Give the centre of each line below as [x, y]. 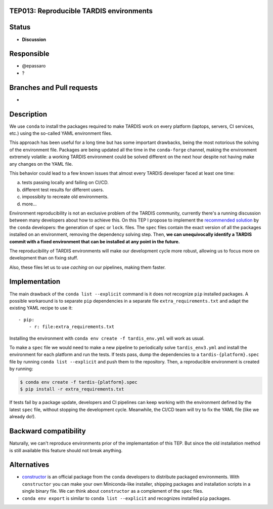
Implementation [35, 282]
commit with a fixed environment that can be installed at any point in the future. [95, 241]
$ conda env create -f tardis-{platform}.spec [79, 382]
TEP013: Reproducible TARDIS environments [81, 11]
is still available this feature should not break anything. [66, 450]
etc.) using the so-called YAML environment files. [61, 133]
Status [20, 27]
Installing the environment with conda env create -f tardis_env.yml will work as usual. [107, 338]
